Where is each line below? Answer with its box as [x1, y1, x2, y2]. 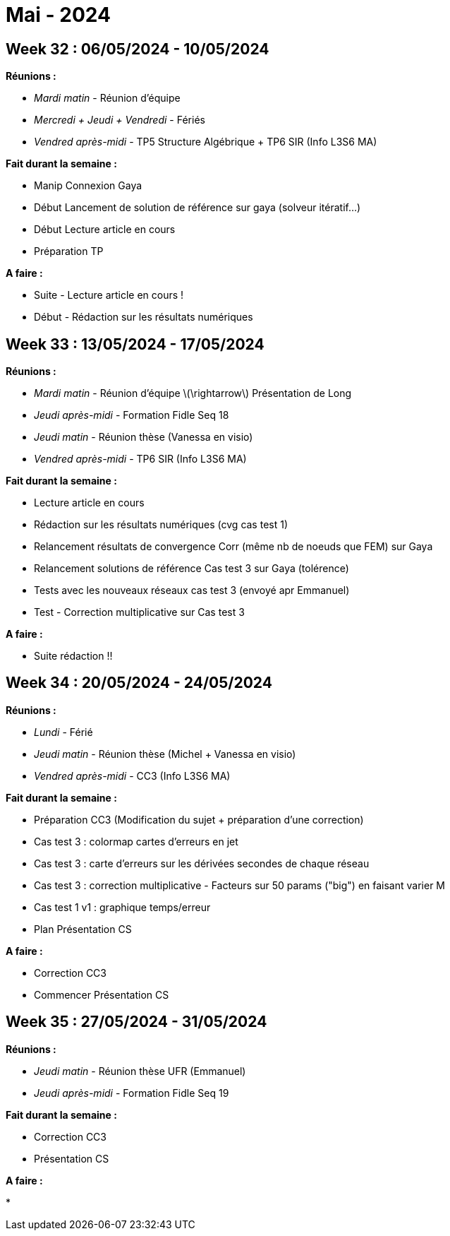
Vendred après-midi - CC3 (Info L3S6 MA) [34, 769, 231, 782]
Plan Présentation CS [34, 922, 132, 935]
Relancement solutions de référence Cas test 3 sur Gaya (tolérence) [34, 562, 349, 575]
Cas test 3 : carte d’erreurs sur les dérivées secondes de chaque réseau [34, 857, 370, 869]
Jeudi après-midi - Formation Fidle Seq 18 [34, 409, 229, 422]
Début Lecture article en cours [34, 223, 176, 236]
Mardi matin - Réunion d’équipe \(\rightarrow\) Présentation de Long [34, 387, 352, 400]
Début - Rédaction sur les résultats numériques [34, 311, 253, 323]
